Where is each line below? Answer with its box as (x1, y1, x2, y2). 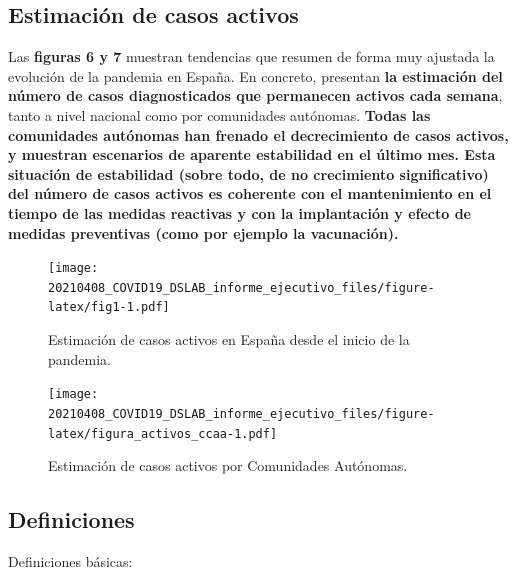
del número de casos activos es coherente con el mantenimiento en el (8, 183, 492, 204)
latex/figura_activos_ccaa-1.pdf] (48, 426, 278, 441)
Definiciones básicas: (8, 551, 133, 572)
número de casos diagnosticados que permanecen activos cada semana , (8, 85, 503, 106)
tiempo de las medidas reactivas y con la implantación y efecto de (8, 202, 471, 223)
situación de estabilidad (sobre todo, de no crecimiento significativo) (8, 163, 489, 184)
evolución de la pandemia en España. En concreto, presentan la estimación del (8, 65, 503, 86)
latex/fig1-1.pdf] (48, 300, 170, 315)
